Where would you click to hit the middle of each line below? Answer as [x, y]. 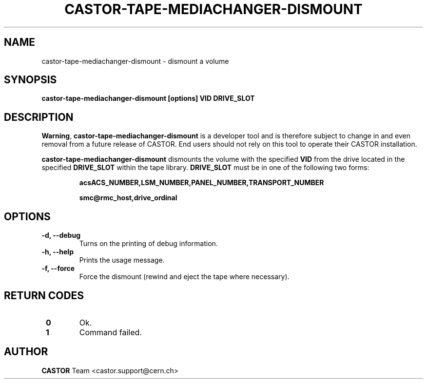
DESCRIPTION [39, 117]
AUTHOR [26, 352]
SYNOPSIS [30, 80]
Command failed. [110, 332]
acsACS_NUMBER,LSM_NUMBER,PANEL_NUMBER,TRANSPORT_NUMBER [202, 183]
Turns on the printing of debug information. [148, 244]
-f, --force [58, 268]
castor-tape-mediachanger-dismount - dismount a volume [135, 61]
